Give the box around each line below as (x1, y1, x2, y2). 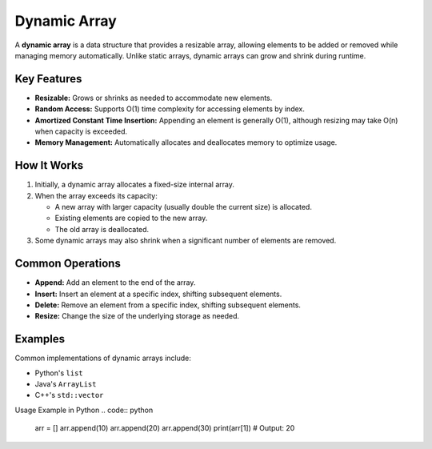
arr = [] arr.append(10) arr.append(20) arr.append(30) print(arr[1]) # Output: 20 (34, 423, 295, 433)
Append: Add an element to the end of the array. (34, 278, 196, 287)
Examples (14, 332, 66, 346)
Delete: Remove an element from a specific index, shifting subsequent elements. (34, 300, 302, 310)
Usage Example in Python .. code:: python (14, 405, 154, 415)
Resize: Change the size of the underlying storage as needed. (34, 311, 240, 321)
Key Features (14, 72, 82, 86)
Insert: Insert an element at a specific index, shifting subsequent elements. (34, 289, 282, 299)
